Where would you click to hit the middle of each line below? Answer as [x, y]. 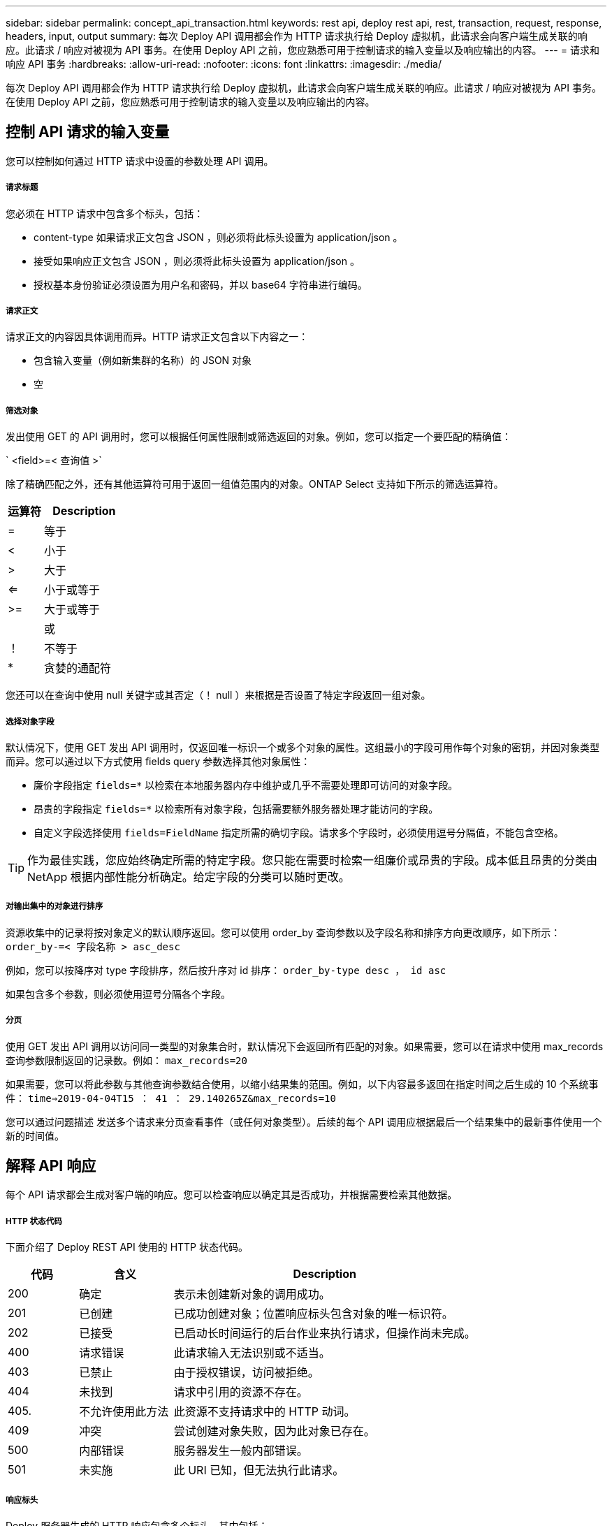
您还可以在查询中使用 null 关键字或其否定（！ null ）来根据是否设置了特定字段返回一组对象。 [218, 695]
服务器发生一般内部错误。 [241, 1451]
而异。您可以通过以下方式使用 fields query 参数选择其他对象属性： [158, 761]
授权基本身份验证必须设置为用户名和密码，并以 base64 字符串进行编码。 [201, 284]
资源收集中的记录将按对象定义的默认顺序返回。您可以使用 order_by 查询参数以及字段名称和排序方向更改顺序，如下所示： [283, 932]
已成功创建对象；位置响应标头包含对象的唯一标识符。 [313, 1314]
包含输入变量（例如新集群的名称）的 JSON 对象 [143, 361]
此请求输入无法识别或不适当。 [252, 1353]
